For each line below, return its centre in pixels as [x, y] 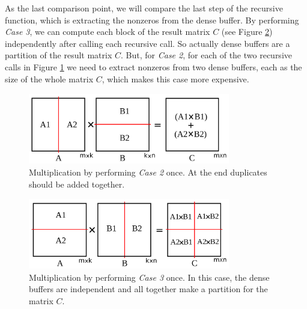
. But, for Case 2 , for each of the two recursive [206, 55]
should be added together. [77, 184]
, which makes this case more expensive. [175, 78]
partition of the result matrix [59, 55]
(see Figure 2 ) [247, 32]
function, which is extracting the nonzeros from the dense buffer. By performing [152, 20]
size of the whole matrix [49, 78]
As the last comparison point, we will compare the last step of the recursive [144, 8]
